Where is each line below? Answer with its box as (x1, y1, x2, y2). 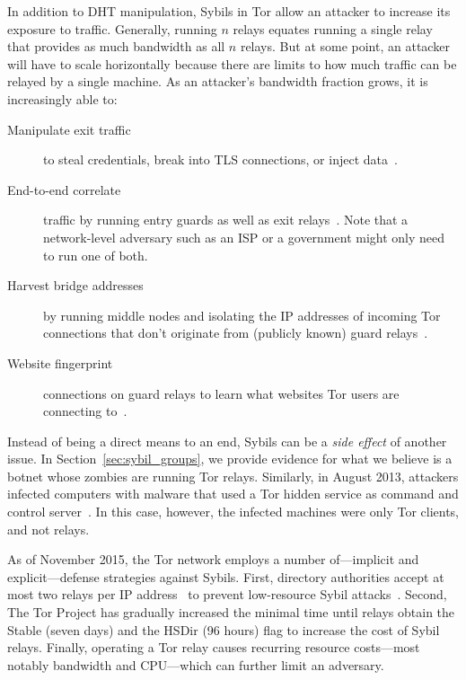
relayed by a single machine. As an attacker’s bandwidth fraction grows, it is (7, 72, 428, 91)
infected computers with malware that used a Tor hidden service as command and (7, 484, 459, 503)
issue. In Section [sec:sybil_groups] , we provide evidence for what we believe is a (7, 449, 453, 468)
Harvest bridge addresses (7, 276, 144, 295)
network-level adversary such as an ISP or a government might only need (43, 227, 445, 246)
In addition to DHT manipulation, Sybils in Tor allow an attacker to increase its (7, 2, 451, 20)
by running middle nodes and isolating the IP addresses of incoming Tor (43, 305, 441, 324)
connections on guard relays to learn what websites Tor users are (43, 384, 400, 402)
